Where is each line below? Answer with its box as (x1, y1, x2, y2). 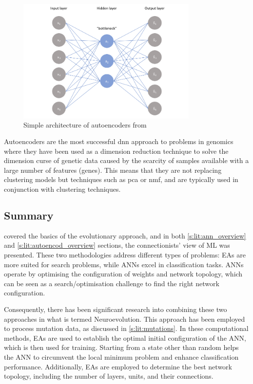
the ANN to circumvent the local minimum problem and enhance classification (4, 351, 239, 362)
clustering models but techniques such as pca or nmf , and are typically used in (4, 174, 238, 184)
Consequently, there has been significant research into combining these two (4, 304, 227, 314)
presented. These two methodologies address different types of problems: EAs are (4, 249, 246, 259)
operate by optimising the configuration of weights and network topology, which (4, 269, 243, 279)
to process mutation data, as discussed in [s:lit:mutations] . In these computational (4, 323, 249, 333)
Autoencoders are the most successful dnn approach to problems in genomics (4, 136, 234, 146)
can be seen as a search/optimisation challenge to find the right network (4, 278, 219, 288)
